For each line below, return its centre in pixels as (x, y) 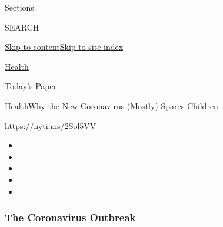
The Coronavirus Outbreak (70, 217)
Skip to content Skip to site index (64, 47)
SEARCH (22, 27)
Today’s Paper (31, 86)
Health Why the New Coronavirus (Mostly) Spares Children (111, 105)
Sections (19, 7)
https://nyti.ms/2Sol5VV (51, 125)
